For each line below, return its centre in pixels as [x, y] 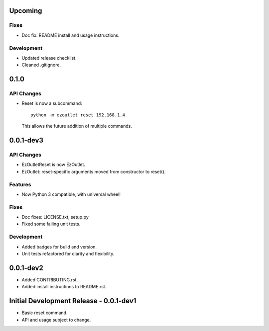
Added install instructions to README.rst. [64, 287]
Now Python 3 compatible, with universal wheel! [71, 194]
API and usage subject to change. [56, 320]
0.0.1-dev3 [26, 140]
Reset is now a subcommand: [52, 103]
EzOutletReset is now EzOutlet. [54, 165]
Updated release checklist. [49, 58]
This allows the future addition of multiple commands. [77, 126]
